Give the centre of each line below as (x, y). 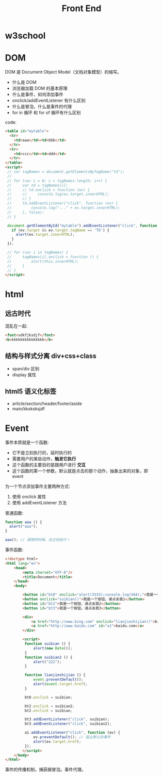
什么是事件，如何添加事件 (38, 95)
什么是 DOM (24, 82)
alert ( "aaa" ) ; (24, 527)
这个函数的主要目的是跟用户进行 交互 (49, 465)
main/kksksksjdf (28, 408)
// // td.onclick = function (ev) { (49, 190)
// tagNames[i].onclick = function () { (53, 257)
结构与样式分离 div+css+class (51, 356)
